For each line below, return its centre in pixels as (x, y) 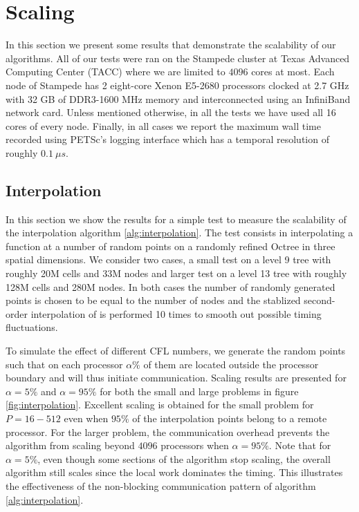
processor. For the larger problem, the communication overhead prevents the (168, 432)
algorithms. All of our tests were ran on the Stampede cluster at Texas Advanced (178, 58)
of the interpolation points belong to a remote (230, 418)
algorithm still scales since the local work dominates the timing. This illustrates (174, 472)
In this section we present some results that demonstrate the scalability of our (171, 45)
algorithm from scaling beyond (70, 445)
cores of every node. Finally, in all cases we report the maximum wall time (163, 125)
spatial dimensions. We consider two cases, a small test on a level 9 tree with (168, 259)
